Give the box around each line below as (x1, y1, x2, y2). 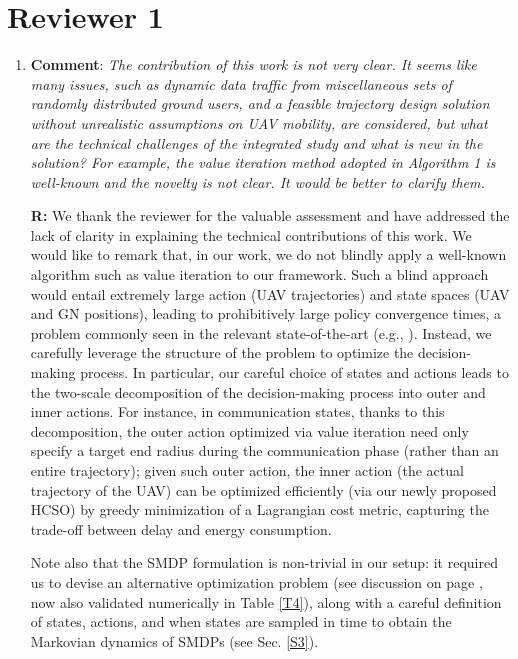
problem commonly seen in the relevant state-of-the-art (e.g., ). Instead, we (30, 322, 492, 343)
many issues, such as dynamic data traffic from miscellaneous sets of (30, 73, 452, 94)
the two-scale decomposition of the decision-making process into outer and (30, 381, 486, 402)
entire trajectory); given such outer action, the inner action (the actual (30, 460, 464, 480)
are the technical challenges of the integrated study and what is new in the (30, 132, 483, 153)
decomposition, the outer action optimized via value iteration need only (30, 420, 469, 441)
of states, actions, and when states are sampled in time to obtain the (30, 611, 452, 632)
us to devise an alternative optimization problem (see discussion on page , (30, 571, 483, 592)
